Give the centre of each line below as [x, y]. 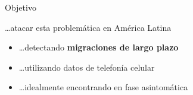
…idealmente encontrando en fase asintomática [103, 87]
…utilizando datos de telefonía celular [87, 67]
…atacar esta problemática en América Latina [88, 27]
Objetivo [21, 7]
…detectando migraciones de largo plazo [99, 47]
